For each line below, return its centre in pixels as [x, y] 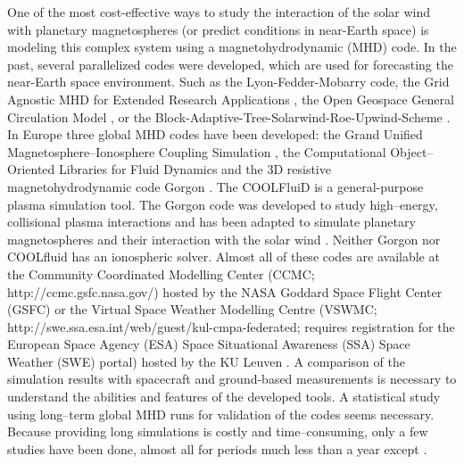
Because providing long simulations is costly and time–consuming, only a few [218, 431]
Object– [412, 151]
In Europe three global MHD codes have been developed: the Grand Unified [215, 134]
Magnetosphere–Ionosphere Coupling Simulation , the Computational [197, 151]
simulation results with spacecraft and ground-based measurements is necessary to [232, 379]
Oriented [31, 169]
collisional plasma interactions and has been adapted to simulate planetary [211, 222]
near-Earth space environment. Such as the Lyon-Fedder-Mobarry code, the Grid [228, 82]
